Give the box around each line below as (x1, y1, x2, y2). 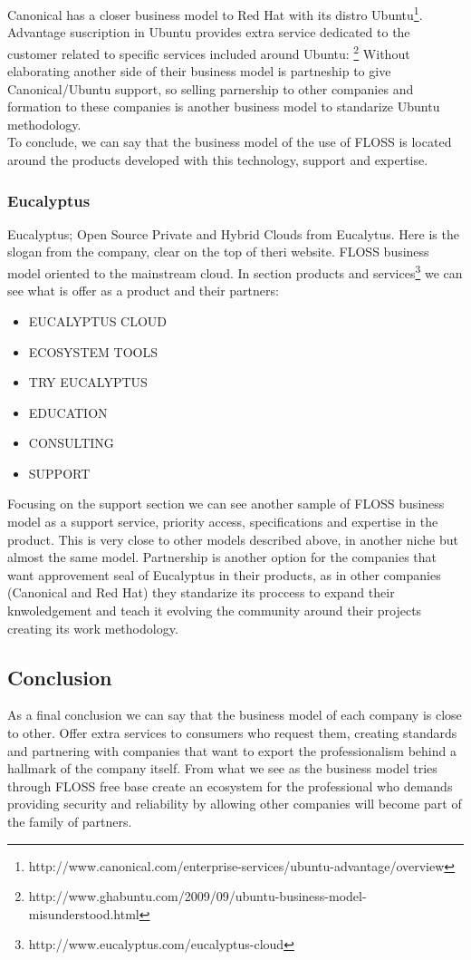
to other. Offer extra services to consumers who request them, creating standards (7, 723, 457, 742)
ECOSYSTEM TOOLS (28, 342, 158, 361)
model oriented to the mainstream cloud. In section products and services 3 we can (7, 261, 463, 282)
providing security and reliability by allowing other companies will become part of (7, 794, 462, 813)
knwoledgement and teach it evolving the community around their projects (7, 601, 422, 620)
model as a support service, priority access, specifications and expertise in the (7, 512, 438, 531)
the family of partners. (7, 811, 132, 830)
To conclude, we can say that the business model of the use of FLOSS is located (7, 132, 452, 151)
